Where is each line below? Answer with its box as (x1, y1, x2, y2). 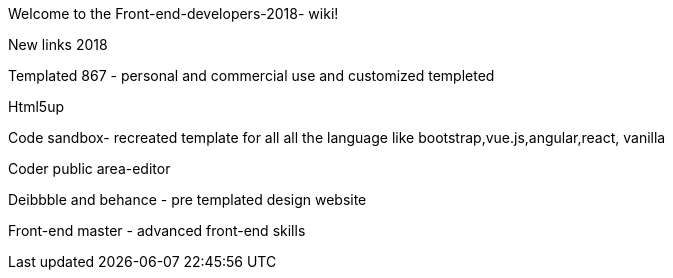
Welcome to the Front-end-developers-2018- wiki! (8, 5, 339, 22)
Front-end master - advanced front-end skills (8, 222, 306, 239)
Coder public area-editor (8, 160, 171, 177)
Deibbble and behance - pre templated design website (8, 191, 367, 208)
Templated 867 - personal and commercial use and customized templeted (8, 67, 495, 84)
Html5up (8, 98, 64, 115)
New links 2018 (8, 36, 108, 53)
